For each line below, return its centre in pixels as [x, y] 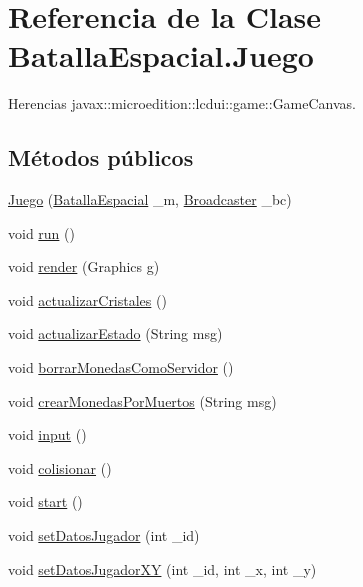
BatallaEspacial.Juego [161, 55]
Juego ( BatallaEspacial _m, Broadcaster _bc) [150, 199]
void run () [41, 232]
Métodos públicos [101, 157]
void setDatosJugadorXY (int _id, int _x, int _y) [162, 568]
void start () [45, 501]
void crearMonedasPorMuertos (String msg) [142, 400]
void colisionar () [60, 467]
